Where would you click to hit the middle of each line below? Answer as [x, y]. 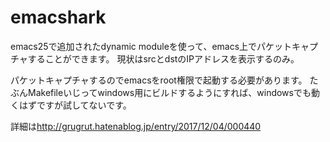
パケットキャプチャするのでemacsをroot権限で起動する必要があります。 [159, 80]
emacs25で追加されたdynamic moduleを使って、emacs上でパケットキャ [160, 46]
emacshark [58, 17]
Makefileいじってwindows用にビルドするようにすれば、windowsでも [169, 92]
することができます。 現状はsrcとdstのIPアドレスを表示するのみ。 [163, 58]
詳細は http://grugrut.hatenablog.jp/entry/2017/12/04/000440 [136, 126]
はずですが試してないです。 [75, 105]
